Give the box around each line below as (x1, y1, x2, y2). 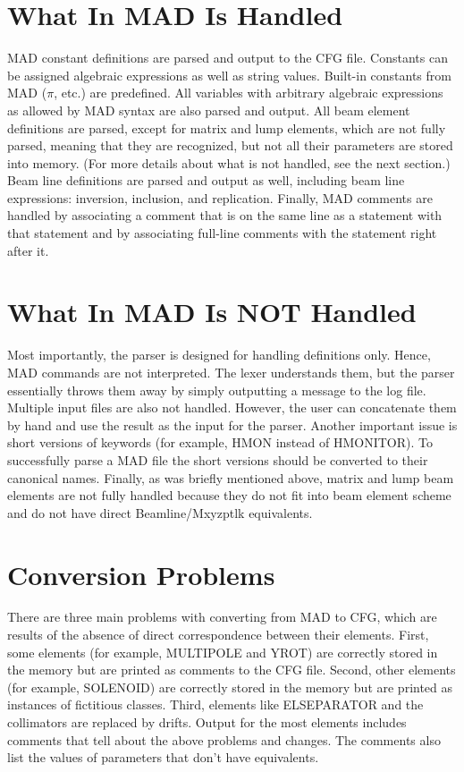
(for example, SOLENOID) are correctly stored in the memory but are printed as (7, 677, 453, 696)
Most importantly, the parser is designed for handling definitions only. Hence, (7, 345, 431, 364)
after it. (7, 241, 49, 259)
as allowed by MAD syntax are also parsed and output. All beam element (7, 100, 410, 119)
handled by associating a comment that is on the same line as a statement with (7, 206, 443, 225)
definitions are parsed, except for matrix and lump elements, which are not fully (7, 118, 446, 137)
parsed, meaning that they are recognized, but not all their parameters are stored (7, 136, 453, 155)
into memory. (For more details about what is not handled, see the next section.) (7, 153, 451, 172)
